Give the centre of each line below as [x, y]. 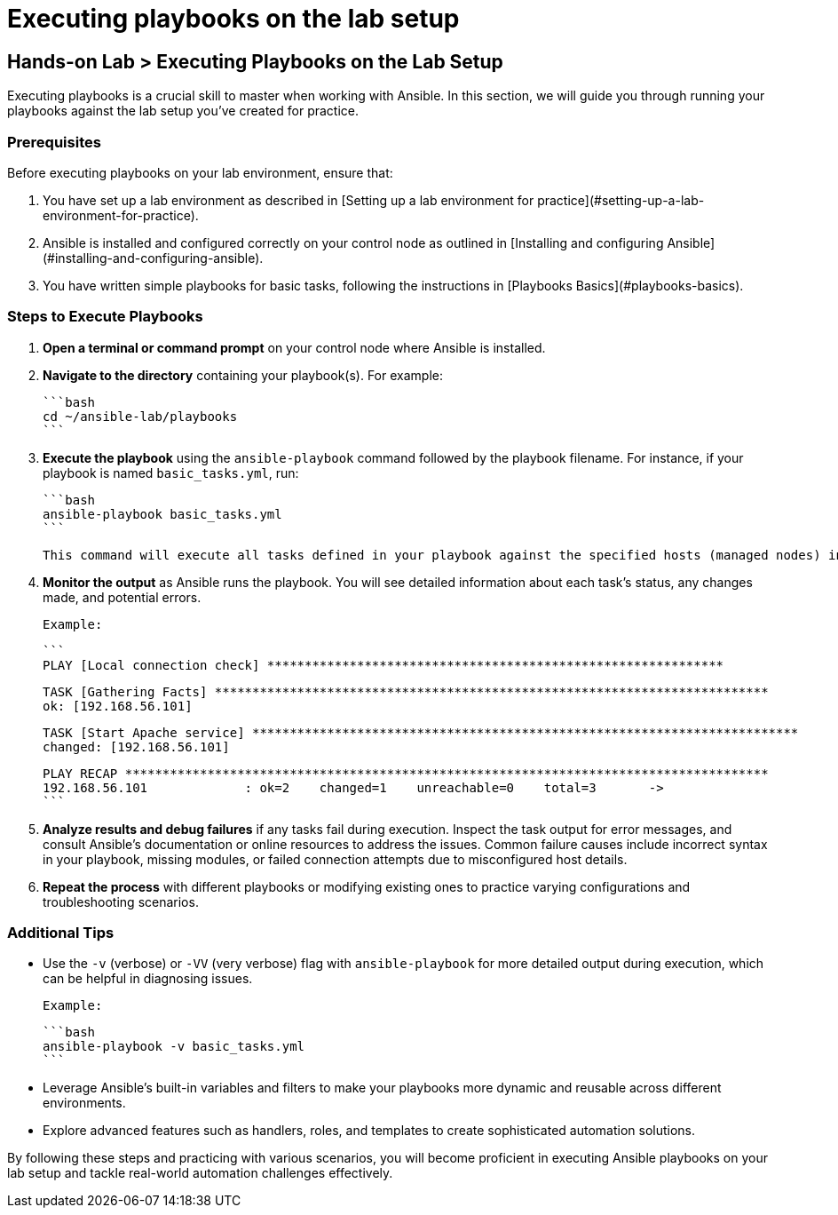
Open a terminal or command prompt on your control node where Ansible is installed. [294, 347]
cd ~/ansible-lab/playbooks [140, 416]
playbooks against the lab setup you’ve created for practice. [183, 111]
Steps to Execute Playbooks [105, 317]
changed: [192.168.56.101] [136, 746]
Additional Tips [61, 933]
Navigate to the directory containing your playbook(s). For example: [243, 375]
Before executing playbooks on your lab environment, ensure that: [200, 172]
